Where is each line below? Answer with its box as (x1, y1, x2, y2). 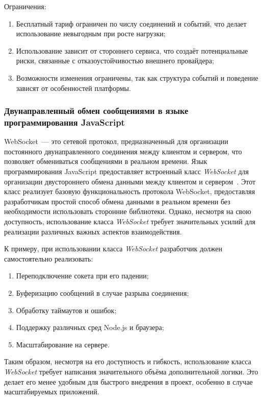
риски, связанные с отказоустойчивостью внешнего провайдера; (16, 55, 214, 66)
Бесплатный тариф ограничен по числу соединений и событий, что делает (16, 18, 247, 29)
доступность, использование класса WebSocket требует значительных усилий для (4, 216, 256, 227)
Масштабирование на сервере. (16, 339, 110, 349)
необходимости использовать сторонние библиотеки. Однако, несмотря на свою (4, 206, 251, 217)
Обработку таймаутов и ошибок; (16, 304, 117, 315)
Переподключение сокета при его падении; (16, 270, 149, 281)
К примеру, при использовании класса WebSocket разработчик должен (4, 243, 223, 254)
